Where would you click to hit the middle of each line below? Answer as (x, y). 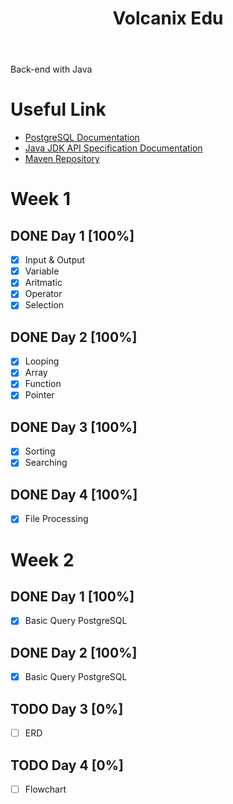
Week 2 (42, 559)
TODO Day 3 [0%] (67, 708)
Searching (46, 463)
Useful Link (58, 109)
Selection (44, 305)
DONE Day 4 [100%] (74, 494)
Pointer (39, 395)
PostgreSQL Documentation (82, 138)
